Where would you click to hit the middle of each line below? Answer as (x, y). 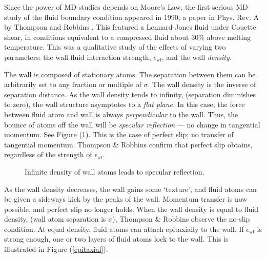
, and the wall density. (197, 57)
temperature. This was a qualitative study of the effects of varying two (115, 47)
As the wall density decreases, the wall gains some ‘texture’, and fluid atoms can (130, 189)
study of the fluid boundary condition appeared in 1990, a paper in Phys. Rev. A (131, 17)
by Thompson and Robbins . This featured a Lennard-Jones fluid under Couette (130, 27)
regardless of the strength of (48, 154)
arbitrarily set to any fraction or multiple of (73, 84)
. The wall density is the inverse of (202, 84)
